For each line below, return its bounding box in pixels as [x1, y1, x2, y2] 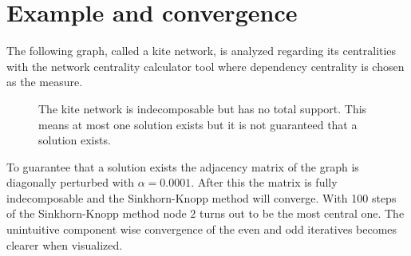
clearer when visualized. [6, 236, 123, 253]
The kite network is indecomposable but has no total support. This [38, 100, 367, 116]
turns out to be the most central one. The [199, 205, 405, 222]
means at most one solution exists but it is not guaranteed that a [38, 116, 358, 132]
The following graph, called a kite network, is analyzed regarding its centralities [6, 42, 397, 59]
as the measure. [6, 73, 83, 90]
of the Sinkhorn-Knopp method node [6, 205, 187, 222]
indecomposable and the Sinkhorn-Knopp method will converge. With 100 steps [6, 189, 397, 206]
